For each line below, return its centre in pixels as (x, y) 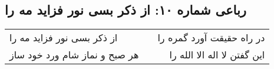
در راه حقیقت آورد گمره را (211, 38)
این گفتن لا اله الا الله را (217, 55)
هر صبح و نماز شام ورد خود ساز (74, 55)
